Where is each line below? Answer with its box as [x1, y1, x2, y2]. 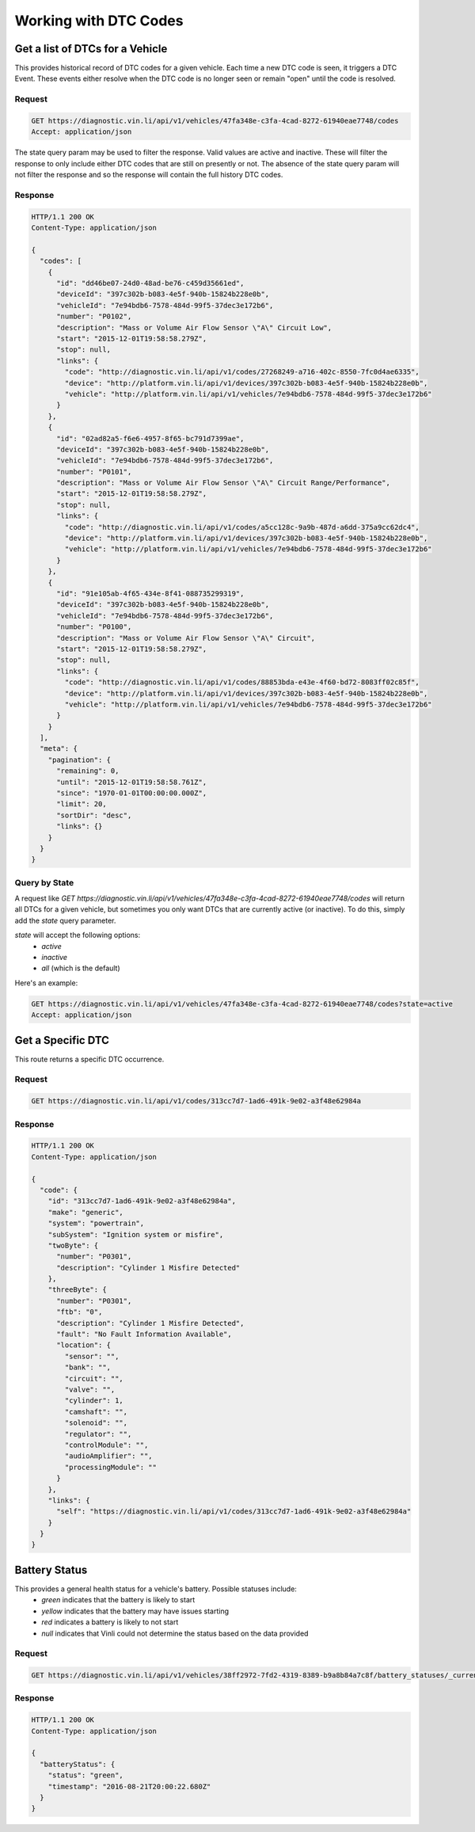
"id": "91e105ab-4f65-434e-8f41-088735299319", [56, 588, 245, 598]
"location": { [56, 1341, 111, 1350]
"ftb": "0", [56, 1308, 103, 1316]
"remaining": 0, [56, 767, 120, 775]
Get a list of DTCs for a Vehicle [14, 42, 168, 55]
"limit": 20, [56, 800, 107, 809]
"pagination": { [47, 755, 111, 764]
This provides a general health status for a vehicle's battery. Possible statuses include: [14, 1584, 297, 1594]
